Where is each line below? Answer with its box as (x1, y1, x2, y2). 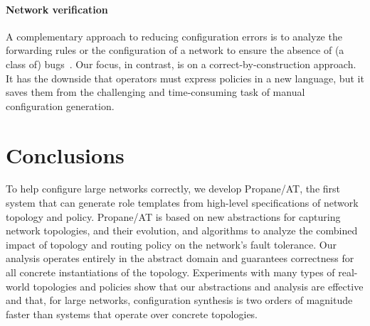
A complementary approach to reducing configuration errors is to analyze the (6, 28, 342, 43)
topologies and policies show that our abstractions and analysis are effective (33, 278, 364, 293)
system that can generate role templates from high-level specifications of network (6, 195, 359, 210)
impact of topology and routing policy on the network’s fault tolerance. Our (6, 237, 337, 251)
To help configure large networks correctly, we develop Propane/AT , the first (6, 181, 341, 196)
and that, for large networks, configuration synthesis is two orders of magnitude (6, 293, 353, 308)
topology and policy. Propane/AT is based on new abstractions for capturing (6, 209, 341, 224)
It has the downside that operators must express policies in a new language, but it (6, 70, 364, 85)
